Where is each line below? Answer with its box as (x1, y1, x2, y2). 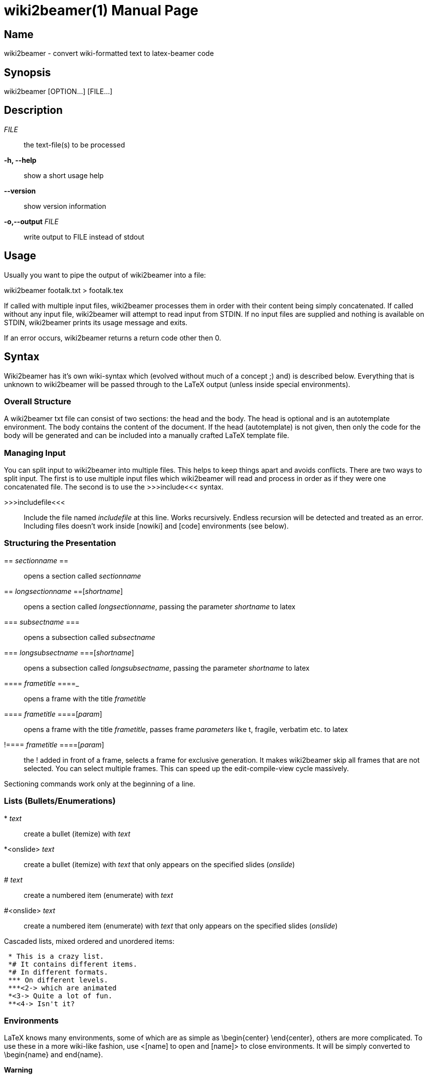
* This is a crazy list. (8, 952, 104, 960)
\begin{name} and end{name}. (4, 1050, 103, 1059)
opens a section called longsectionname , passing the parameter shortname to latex (24, 602, 296, 611)
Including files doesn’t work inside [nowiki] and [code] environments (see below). (24, 522, 289, 531)
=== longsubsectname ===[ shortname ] (4, 648, 134, 657)
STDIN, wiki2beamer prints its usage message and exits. (4, 318, 188, 327)
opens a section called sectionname (24, 571, 141, 580)
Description (4, 104, 63, 117)
